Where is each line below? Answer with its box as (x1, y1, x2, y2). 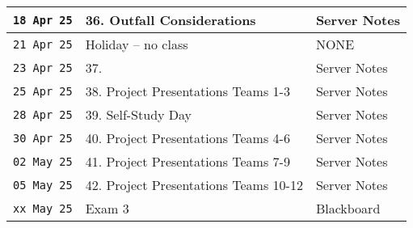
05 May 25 (13, 178, 73, 192)
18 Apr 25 (13, 13, 73, 27)
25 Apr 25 (13, 84, 73, 98)
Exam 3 (85, 199, 129, 217)
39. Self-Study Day (85, 105, 192, 124)
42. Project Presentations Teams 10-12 (85, 175, 303, 194)
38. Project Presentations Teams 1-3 (85, 82, 290, 100)
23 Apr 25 (13, 61, 73, 74)
